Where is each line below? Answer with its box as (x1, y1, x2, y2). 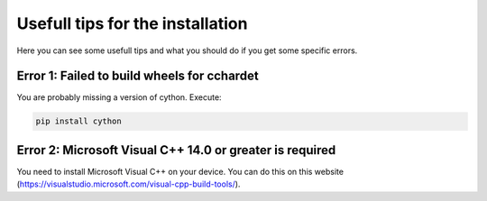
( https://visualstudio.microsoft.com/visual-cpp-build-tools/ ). (16, 178, 241, 189)
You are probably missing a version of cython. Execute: (16, 92, 222, 103)
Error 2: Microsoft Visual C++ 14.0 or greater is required (16, 142, 336, 158)
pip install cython (35, 116, 122, 126)
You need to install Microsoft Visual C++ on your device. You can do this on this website (16, 166, 345, 177)
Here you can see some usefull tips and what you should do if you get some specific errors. (16, 45, 358, 56)
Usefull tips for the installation (16, 14, 248, 33)
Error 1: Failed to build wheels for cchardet (16, 69, 259, 84)
